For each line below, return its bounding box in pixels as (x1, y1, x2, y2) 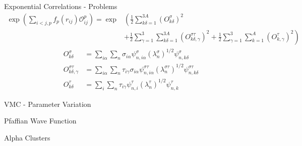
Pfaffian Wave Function (4, 115, 77, 126)
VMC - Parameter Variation (4, 98, 91, 109)
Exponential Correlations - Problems (4, 1, 117, 11)
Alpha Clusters (4, 132, 50, 142)
